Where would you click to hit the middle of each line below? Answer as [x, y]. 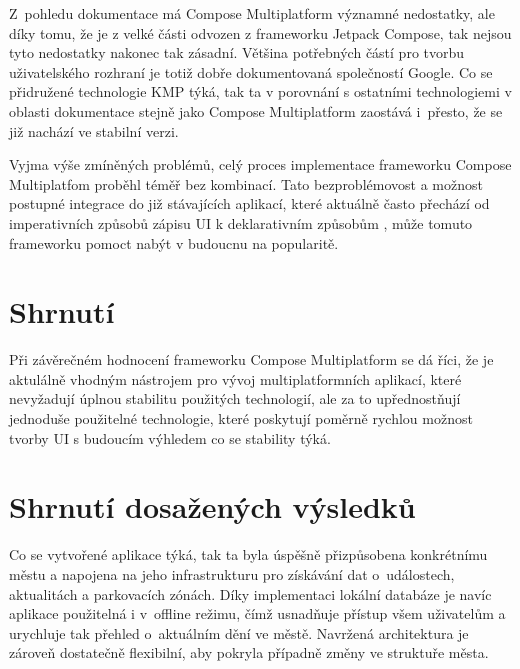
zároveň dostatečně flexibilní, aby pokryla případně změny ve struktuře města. [249, 652]
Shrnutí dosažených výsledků [212, 506]
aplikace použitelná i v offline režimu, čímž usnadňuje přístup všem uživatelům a [257, 613]
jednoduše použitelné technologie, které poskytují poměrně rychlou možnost [241, 418]
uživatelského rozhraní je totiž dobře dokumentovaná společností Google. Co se [251, 71]
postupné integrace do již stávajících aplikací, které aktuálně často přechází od [249, 203]
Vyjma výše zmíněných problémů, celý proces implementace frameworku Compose [260, 164]
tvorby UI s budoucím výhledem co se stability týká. [170, 437]
